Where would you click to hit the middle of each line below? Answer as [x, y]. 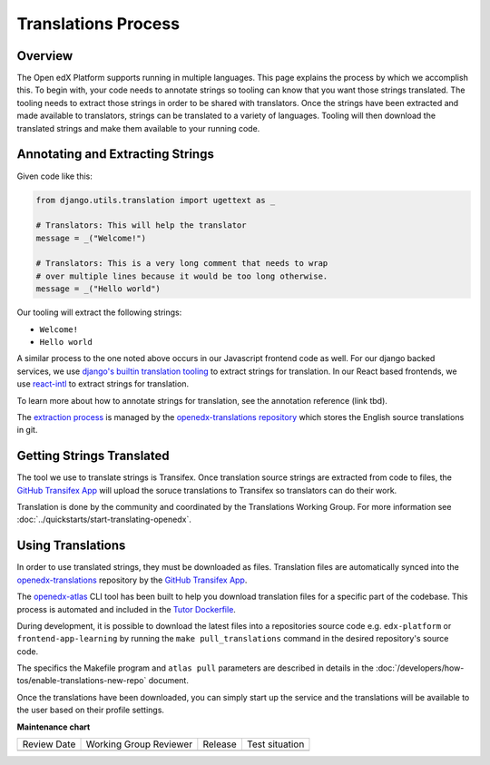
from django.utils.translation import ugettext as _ [156, 200]
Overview [45, 56]
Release [220, 744]
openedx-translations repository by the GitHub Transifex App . [132, 580]
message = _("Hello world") [98, 289]
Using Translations [71, 546]
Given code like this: [54, 176]
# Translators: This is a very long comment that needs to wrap [182, 264]
